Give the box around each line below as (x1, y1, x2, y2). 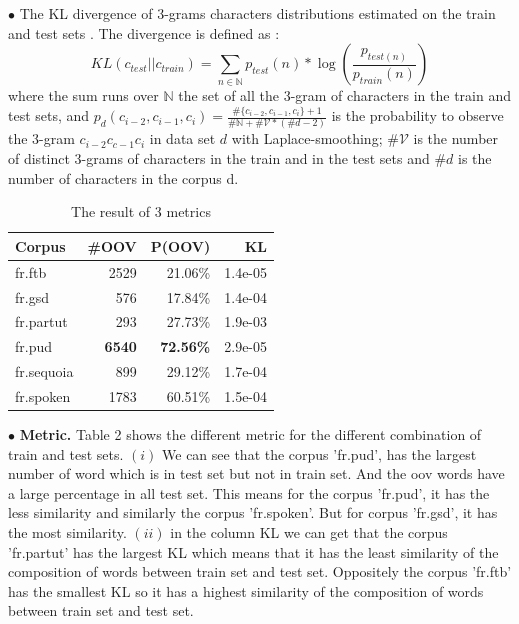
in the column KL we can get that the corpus (170, 521, 448, 542)
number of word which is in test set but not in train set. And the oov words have (8, 463, 505, 484)
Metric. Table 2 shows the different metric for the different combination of (19, 424, 482, 444)
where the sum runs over (8, 85, 159, 106)
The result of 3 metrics (71, 201, 211, 222)
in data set (149, 128, 216, 149)
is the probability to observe (331, 105, 504, 126)
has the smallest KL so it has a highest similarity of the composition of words (8, 580, 484, 601)
